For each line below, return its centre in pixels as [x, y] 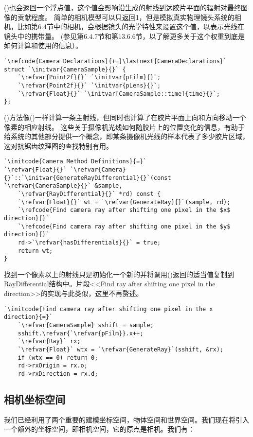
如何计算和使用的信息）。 [43, 45]
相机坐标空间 [35, 399]
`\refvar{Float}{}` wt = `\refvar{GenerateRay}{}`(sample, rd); [124, 202]
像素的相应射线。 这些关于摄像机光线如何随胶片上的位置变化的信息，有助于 [124, 127]
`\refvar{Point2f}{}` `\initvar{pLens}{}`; [89, 85]
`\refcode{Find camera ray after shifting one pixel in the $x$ [124, 210]
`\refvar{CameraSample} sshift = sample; [86, 325]
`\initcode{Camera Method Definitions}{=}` [75, 162]
